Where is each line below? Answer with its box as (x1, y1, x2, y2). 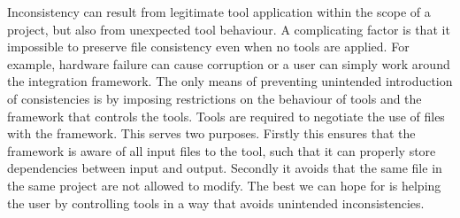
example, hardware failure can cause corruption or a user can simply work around (7, 54, 450, 73)
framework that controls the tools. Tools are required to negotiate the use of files (7, 106, 445, 125)
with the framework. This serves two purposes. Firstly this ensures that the (7, 124, 416, 143)
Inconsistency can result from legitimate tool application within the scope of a (7, 3, 431, 20)
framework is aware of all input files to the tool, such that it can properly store (7, 141, 436, 160)
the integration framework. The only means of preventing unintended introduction (7, 72, 453, 90)
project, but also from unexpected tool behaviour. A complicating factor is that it (7, 19, 450, 38)
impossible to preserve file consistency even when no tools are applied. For (7, 37, 410, 56)
